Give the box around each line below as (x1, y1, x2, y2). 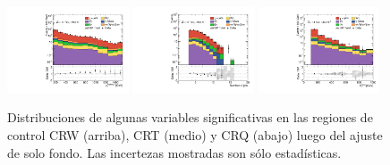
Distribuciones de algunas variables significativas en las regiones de (7, 108, 373, 127)
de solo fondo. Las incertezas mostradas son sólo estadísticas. (7, 143, 342, 161)
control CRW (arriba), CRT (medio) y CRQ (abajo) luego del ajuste (7, 126, 383, 144)
